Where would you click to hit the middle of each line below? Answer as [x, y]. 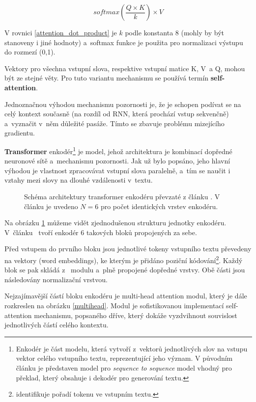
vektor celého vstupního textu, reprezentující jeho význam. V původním [124, 358]
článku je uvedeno [51, 206]
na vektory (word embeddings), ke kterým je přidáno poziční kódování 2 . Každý [124, 259]
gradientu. [20, 133]
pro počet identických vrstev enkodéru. [159, 206]
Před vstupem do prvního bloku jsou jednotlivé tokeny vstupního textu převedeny [128, 249]
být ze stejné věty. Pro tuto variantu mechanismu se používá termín [107, 78]
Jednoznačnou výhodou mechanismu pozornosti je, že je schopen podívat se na [123, 104]
